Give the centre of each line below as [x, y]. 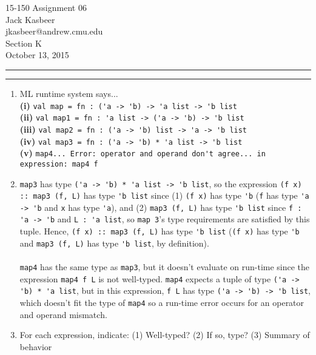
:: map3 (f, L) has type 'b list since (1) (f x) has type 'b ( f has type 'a [164, 195]
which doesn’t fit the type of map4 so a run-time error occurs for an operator [162, 302]
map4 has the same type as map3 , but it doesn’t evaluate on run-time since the [165, 267]
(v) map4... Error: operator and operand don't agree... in [143, 153]
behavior [36, 346]
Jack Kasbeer [30, 19]
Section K [24, 43]
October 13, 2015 [37, 55]
